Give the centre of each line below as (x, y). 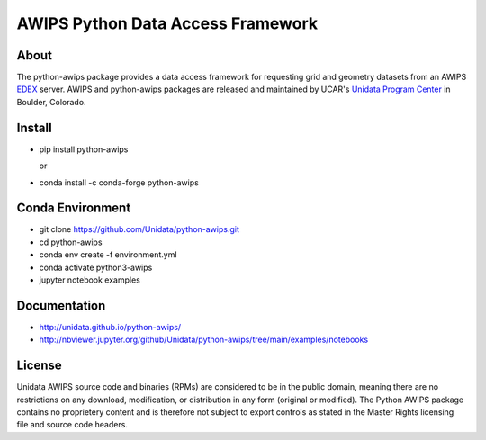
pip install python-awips (84, 149)
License (39, 366)
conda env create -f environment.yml (108, 255)
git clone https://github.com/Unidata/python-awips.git (139, 229)
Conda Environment (74, 208)
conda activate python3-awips (96, 267)
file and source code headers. (72, 425)
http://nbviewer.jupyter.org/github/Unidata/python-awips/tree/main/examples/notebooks (204, 340)
